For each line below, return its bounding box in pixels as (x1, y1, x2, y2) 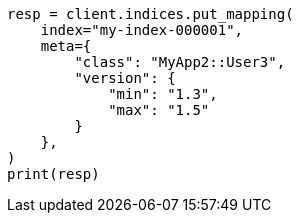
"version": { (74, 70, 176, 86)
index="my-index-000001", (40, 22, 244, 38)
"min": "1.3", (108, 86, 218, 102)
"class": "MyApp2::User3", (74, 54, 286, 70)
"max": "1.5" (108, 102, 210, 118)
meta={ (40, 38, 92, 54)
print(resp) (7, 166, 100, 182)
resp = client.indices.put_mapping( (7, 6, 294, 22)
